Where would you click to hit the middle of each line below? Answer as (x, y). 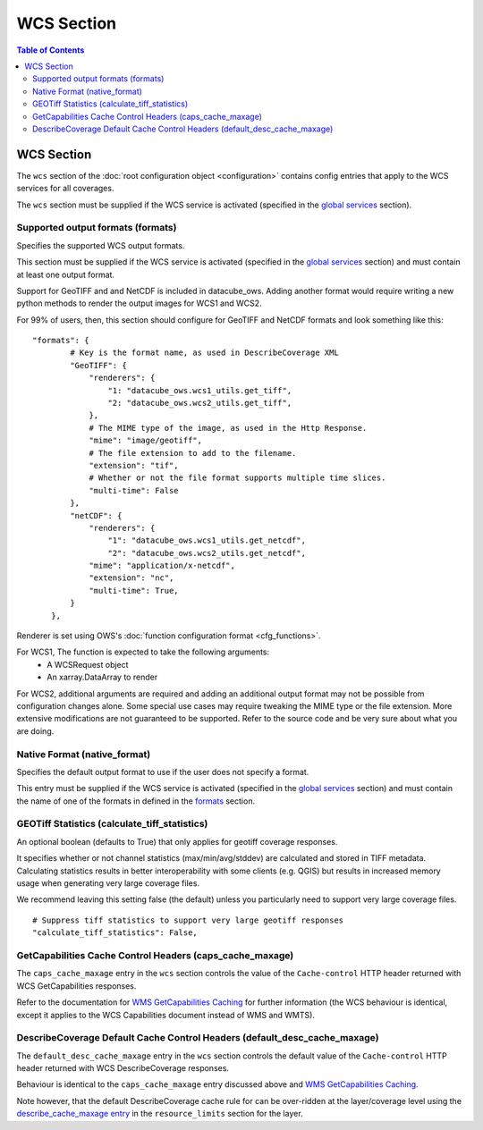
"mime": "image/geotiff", (146, 441)
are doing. (35, 731)
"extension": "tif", (134, 465)
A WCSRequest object (88, 664)
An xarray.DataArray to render (102, 677)
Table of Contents (51, 50)
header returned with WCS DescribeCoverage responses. (123, 1068)
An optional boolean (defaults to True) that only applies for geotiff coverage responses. (177, 841)
